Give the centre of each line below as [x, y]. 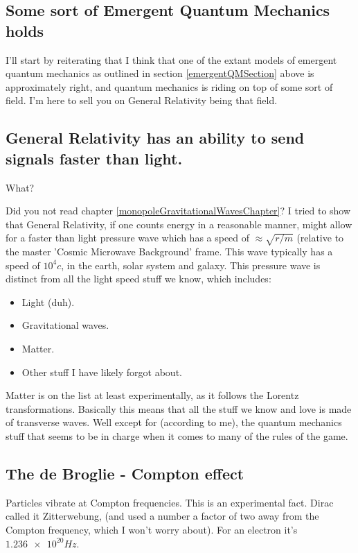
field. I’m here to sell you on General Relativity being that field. [142, 100]
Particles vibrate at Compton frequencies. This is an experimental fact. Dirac [170, 502]
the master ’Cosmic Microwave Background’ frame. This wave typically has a [169, 252]
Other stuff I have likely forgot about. [102, 372]
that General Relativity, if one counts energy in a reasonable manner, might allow [179, 224]
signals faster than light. [94, 158]
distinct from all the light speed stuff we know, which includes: [138, 279]
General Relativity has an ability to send [155, 138]
